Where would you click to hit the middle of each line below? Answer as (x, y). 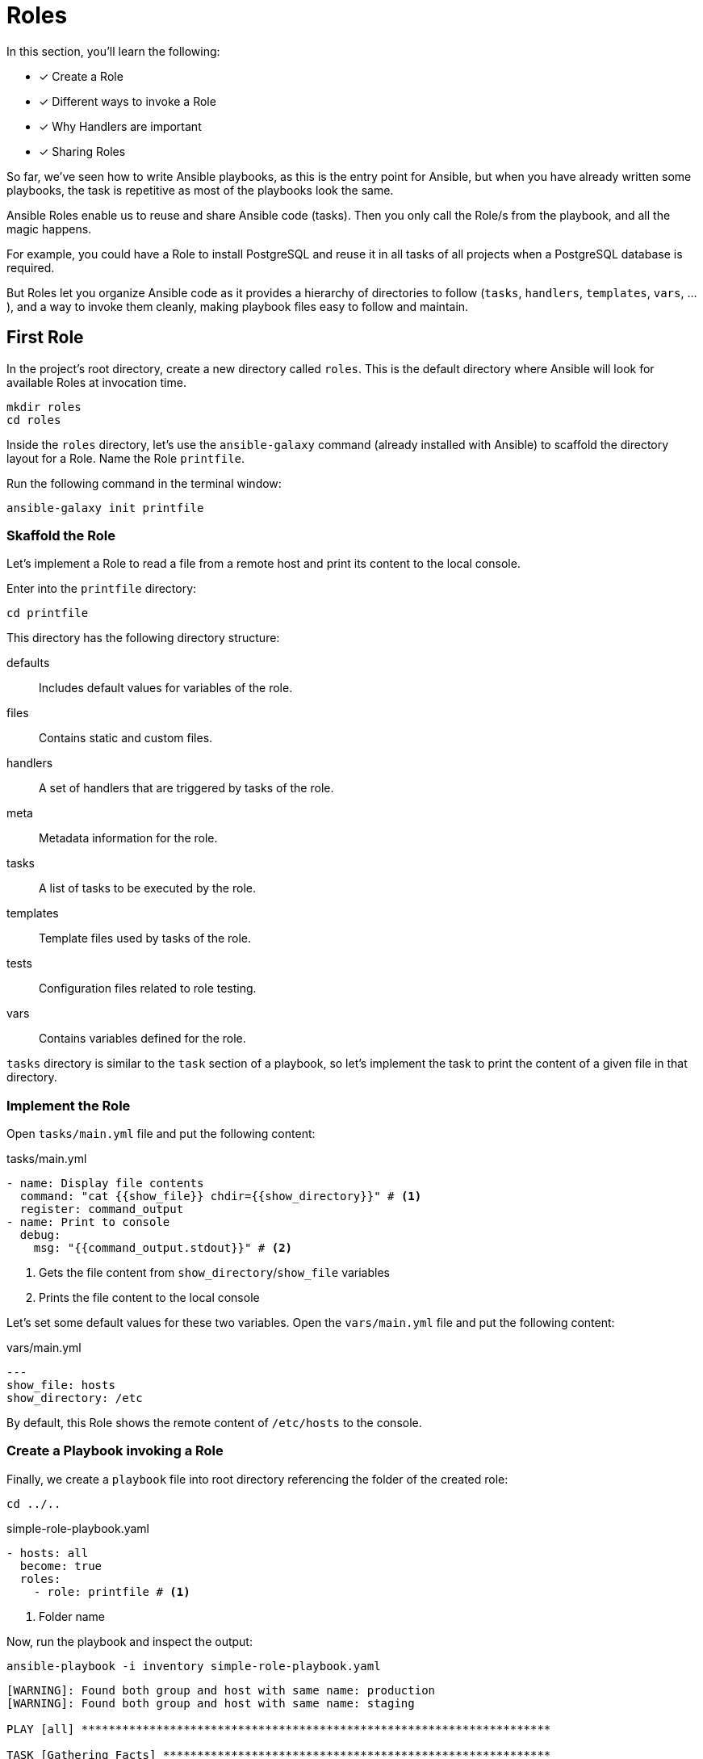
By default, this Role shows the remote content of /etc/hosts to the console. (214, 1423)
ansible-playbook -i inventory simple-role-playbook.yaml (194, 1666)
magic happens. (49, 229)
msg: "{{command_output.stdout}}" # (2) (163, 1248)
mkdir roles (44, 407)
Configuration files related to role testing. (148, 989)
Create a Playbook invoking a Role (115, 1451)
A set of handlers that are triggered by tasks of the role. (186, 788)
